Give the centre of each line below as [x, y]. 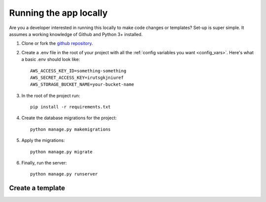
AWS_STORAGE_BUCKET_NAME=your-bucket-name [82, 84]
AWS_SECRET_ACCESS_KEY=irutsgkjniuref [77, 77]
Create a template [37, 188]
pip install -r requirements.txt [70, 107]
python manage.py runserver [64, 174]
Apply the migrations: [43, 140]
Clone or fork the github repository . [57, 43]
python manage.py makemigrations [70, 129]
